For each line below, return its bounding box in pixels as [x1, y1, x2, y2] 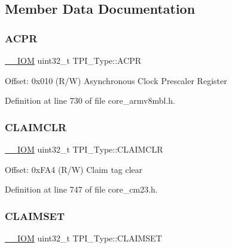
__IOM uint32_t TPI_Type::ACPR [5, 54, 142, 66]
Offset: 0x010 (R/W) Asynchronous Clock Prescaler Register [5, 74, 227, 86]
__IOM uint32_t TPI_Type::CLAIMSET [5, 232, 162, 244]
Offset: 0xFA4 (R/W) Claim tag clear [5, 163, 143, 175]
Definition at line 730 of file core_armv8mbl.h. [5, 94, 175, 107]
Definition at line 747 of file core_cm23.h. [5, 183, 158, 196]
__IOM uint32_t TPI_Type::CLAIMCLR [5, 143, 163, 155]
